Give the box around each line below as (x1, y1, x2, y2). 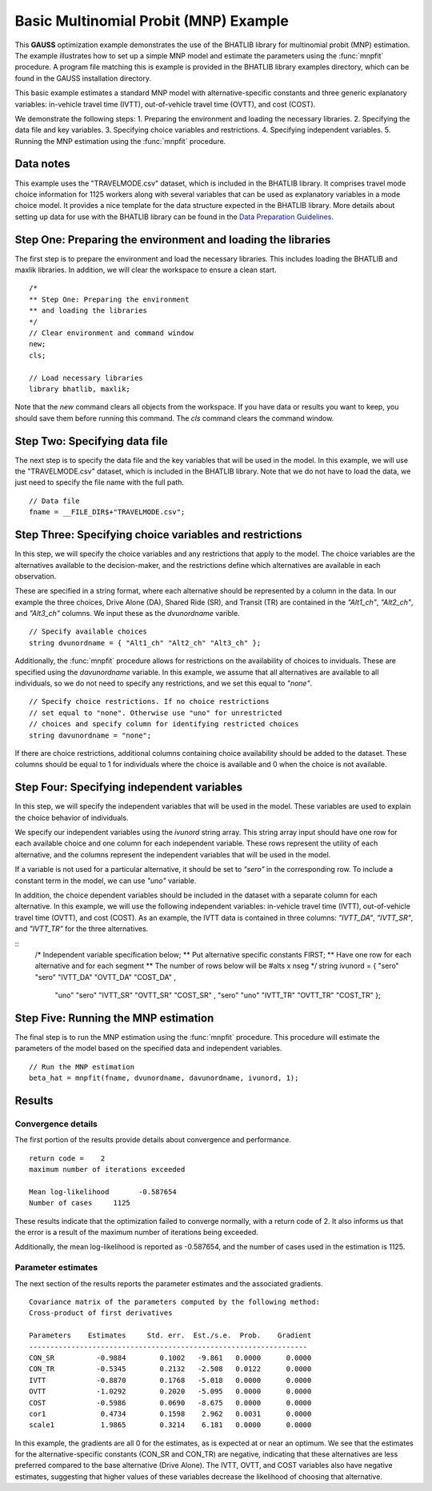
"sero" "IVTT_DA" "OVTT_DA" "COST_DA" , (34, 972, 176, 981)
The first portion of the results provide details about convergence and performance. (14, 1135, 292, 1145)
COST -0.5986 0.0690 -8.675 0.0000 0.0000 (29, 1398, 312, 1407)
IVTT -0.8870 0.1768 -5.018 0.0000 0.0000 (29, 1376, 312, 1385)
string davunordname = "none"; (29, 730, 152, 740)
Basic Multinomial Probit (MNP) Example (14, 12, 290, 30)
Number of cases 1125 (29, 1198, 131, 1208)
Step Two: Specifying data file (14, 434, 168, 448)
